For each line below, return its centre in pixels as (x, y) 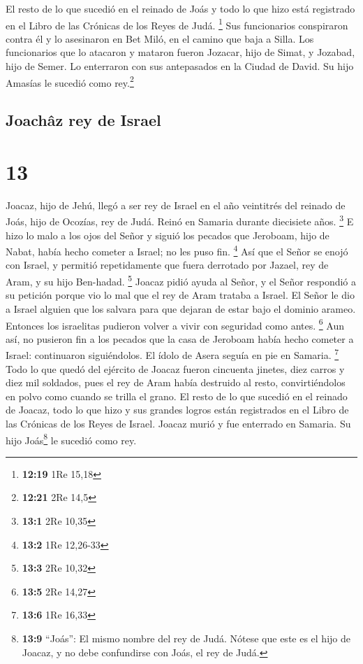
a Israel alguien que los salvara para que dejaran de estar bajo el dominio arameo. (181, 308)
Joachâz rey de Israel (83, 120)
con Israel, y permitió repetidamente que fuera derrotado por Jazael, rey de (167, 265)
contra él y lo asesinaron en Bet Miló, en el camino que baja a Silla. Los (160, 38)
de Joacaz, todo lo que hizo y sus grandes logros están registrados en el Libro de (177, 410)
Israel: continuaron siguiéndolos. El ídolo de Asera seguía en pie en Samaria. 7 (172, 354)
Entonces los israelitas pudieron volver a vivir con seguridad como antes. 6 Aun (175, 324)
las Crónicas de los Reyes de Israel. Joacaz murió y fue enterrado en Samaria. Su (178, 423)
